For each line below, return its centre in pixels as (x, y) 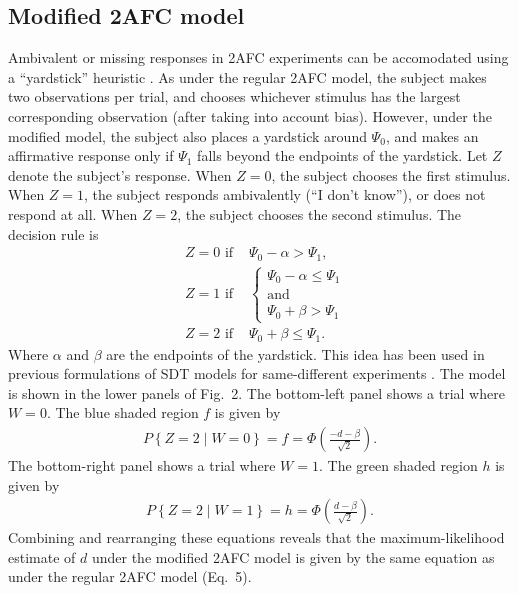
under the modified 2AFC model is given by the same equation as (293, 556)
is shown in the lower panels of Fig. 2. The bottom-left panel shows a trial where (256, 392)
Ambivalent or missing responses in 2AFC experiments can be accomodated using (258, 57)
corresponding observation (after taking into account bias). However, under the (250, 115)
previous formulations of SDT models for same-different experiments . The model (257, 373)
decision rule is (53, 233)
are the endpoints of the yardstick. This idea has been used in (295, 353)
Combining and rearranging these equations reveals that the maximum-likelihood (256, 537)
